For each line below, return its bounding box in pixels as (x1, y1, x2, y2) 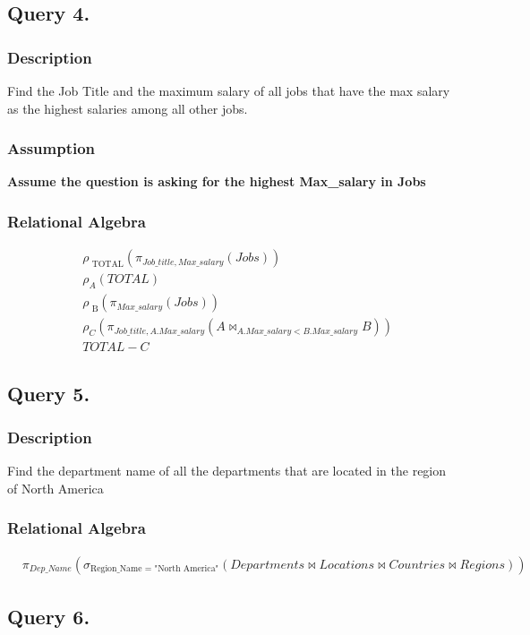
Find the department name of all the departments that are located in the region (7, 461, 447, 480)
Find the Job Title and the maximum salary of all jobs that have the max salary (7, 82, 450, 99)
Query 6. (7, 603, 90, 630)
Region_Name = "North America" (90, 564, 219, 574)
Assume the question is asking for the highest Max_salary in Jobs (7, 172, 426, 191)
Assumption (7, 137, 96, 159)
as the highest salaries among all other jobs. (7, 99, 248, 117)
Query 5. (7, 379, 90, 407)
